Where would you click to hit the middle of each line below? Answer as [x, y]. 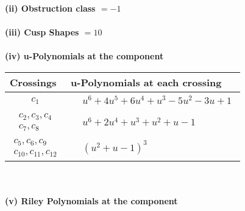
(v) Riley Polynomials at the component [91, 201]
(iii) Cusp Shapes [42, 32]
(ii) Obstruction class [50, 8]
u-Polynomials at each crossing [146, 82]
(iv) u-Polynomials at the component [84, 56]
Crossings [33, 82]
